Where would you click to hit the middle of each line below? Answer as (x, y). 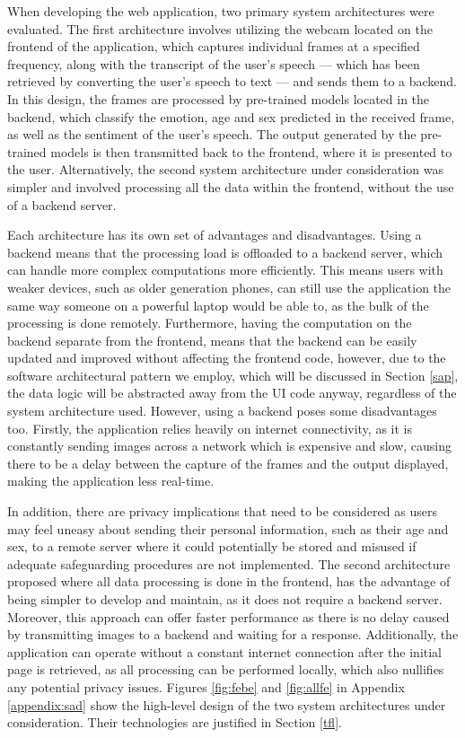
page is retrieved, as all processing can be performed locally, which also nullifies (226, 669)
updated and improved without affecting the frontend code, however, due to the (227, 358)
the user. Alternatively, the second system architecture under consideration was (226, 169)
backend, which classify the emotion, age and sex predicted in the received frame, (231, 116)
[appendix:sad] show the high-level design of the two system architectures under (227, 704)
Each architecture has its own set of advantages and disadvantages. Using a (215, 235)
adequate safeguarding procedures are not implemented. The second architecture (229, 563)
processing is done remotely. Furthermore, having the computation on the (210, 323)
